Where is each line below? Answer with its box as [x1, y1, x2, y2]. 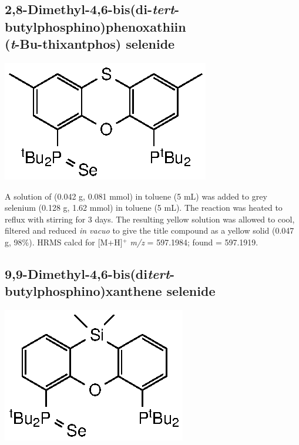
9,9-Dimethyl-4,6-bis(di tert [5, 264, 170, 282]
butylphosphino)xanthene [5, 282, 162, 300]
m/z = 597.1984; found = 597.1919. [130, 235, 258, 248]
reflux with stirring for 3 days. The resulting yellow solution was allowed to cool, [5, 213, 295, 225]
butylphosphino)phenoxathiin [5, 17, 186, 35]
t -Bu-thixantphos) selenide [10, 35, 175, 53]
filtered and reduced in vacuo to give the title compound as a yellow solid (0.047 [5, 224, 294, 237]
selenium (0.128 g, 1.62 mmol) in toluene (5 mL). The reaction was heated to [5, 201, 283, 214]
